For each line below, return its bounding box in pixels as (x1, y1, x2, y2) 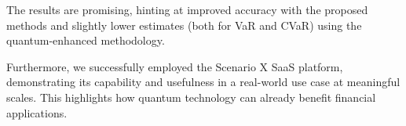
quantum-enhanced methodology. (6, 32, 165, 49)
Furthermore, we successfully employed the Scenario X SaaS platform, (6, 58, 343, 74)
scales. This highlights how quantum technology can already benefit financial (6, 88, 376, 105)
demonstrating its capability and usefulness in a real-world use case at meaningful (6, 74, 401, 90)
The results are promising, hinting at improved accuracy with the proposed (6, 2, 368, 17)
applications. (6, 104, 68, 121)
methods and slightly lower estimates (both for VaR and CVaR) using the (6, 16, 362, 33)
